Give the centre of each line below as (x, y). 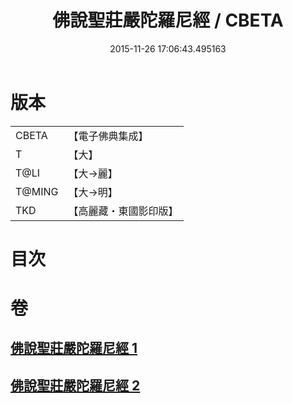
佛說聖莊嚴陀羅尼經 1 (74, 348)
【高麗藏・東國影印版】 (123, 211)
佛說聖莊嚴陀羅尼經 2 (75, 385)
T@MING (37, 191)
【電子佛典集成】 (108, 136)
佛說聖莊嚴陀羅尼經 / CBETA (168, 20)
